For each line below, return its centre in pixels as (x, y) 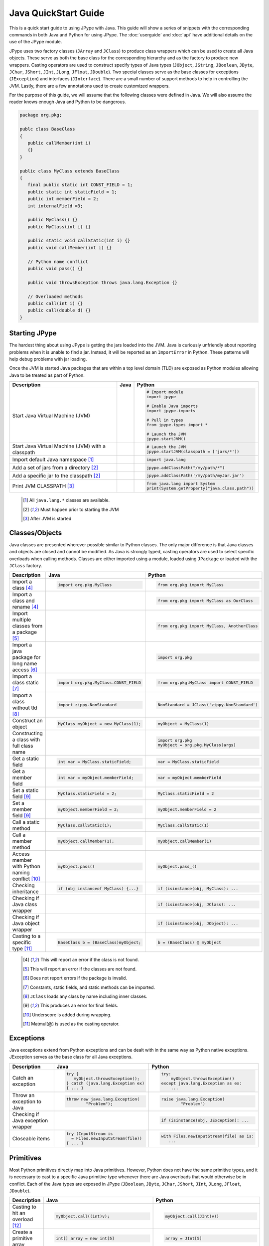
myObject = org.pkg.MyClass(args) (197, 745)
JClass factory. (26, 565)
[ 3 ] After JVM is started (47, 518)
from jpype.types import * (177, 425)
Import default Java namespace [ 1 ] (53, 460)
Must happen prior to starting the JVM (79, 509)
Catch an (23, 1078)
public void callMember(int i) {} (70, 247)
